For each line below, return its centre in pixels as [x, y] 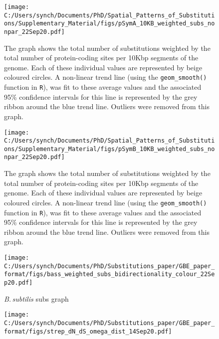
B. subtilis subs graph [36, 298]
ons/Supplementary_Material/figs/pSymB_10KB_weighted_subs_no [109, 149]
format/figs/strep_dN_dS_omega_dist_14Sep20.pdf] [88, 331]
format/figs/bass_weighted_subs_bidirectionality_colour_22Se [109, 274]
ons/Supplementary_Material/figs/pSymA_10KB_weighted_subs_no [109, 24]
